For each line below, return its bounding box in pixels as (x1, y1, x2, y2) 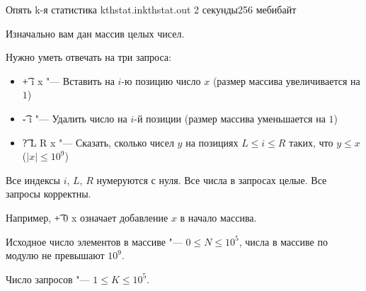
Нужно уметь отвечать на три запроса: (6, 50, 171, 64)
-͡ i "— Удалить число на (22, 110, 127, 125)
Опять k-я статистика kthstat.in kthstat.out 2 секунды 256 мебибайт (6, 2, 297, 16)
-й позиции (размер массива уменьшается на (134, 110, 326, 125)
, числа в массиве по (239, 234, 328, 249)
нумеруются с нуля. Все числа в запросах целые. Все (96, 172, 327, 187)
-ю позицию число (121, 73, 201, 88)
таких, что (289, 135, 333, 149)
